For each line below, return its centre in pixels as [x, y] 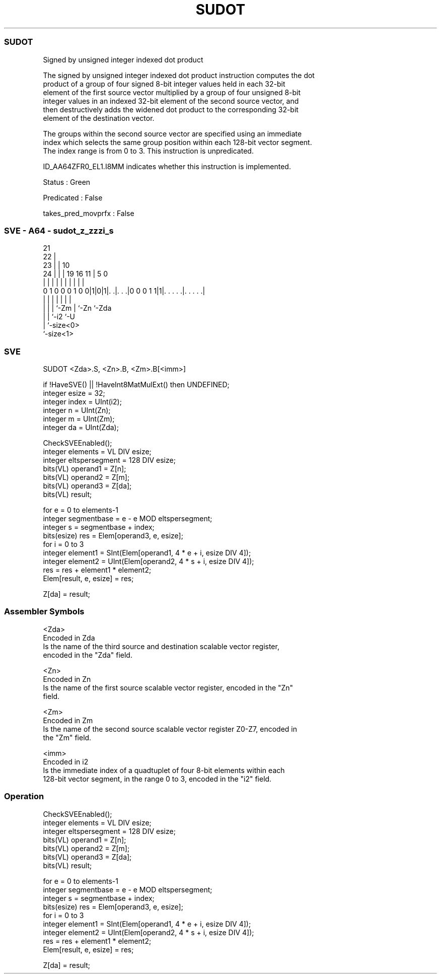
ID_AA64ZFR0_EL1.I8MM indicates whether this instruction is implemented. [167, 166]
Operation [24, 796]
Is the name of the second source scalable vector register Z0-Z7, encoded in [170, 729]
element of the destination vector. [99, 118]
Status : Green [67, 182]
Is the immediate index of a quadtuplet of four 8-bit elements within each [164, 770]
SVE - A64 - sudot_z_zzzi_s [59, 230]
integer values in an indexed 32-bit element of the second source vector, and [171, 101]
